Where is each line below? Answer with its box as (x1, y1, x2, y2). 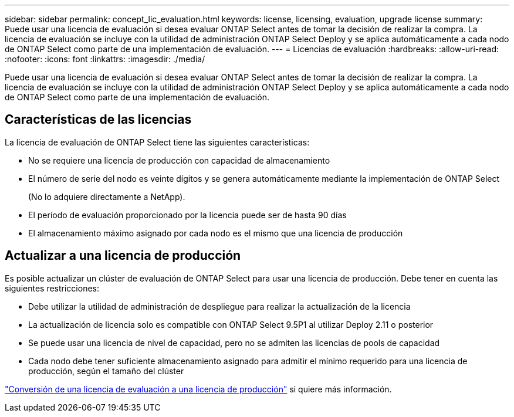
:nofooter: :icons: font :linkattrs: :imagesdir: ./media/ (5, 54, 205, 64)
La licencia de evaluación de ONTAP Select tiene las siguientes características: (5, 137, 310, 147)
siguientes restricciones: (5, 283, 100, 293)
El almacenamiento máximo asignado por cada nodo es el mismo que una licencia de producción (28, 228, 403, 238)
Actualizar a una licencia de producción (5, 248, 241, 263)
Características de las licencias (5, 112, 192, 127)
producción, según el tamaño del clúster (28, 365, 184, 376)
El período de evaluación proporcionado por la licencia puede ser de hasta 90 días (28, 209, 347, 220)
